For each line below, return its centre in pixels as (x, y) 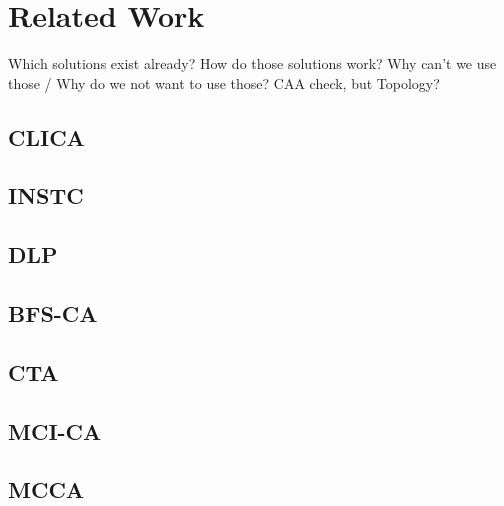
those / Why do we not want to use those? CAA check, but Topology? (224, 82)
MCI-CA (55, 430)
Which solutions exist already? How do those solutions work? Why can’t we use (252, 63)
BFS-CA (53, 313)
